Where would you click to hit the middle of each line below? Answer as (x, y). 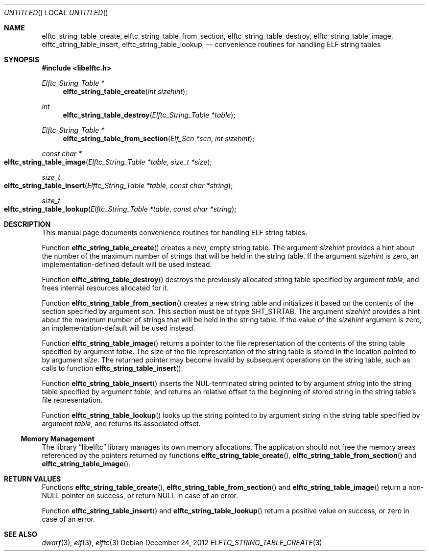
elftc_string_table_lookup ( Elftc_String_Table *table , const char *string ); (120, 209)
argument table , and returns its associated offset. (121, 423)
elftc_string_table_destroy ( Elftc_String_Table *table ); (149, 115)
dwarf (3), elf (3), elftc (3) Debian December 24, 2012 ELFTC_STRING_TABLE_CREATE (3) (182, 543)
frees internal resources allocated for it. (105, 288)
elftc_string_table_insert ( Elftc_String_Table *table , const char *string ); (119, 185)
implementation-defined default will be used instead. (127, 264)
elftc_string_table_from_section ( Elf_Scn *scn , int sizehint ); (159, 138)
